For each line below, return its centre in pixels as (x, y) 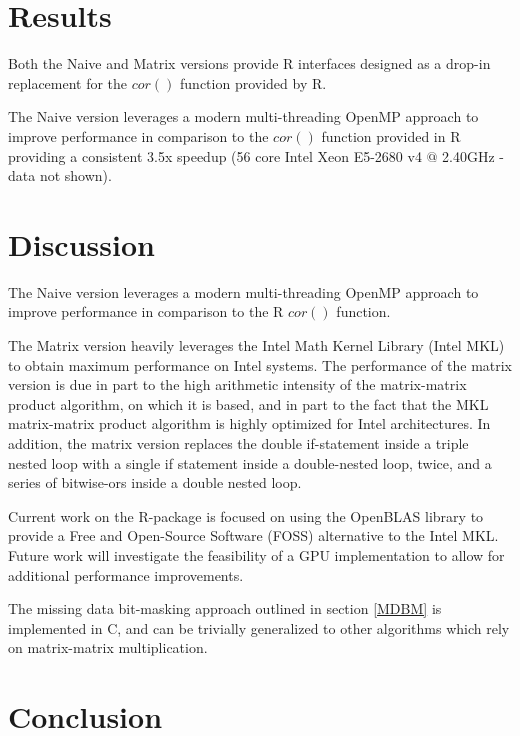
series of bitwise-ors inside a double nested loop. (155, 482)
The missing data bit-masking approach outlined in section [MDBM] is (225, 608)
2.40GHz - (473, 155)
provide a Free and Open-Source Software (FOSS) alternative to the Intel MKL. (253, 535)
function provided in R (391, 135)
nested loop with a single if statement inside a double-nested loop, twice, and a (250, 462)
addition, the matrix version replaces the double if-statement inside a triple (238, 442)
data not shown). (60, 175)
